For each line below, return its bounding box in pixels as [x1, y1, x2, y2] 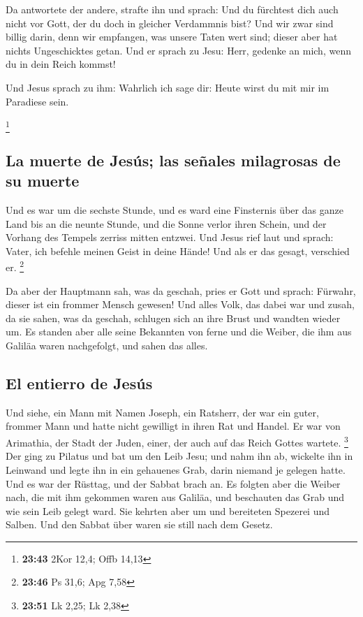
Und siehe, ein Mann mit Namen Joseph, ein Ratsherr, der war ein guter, [6, 405, 319, 419]
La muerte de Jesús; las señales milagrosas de [6, 149, 341, 170]
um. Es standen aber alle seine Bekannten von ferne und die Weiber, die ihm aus [6, 324, 352, 339]
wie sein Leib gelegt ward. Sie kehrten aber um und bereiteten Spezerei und [6, 503, 330, 518]
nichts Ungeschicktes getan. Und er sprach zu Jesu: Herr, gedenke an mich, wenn [6, 43, 351, 57]
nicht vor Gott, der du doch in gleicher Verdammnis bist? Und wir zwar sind [6, 15, 334, 30]
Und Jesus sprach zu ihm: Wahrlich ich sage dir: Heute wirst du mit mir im [6, 80, 329, 94]
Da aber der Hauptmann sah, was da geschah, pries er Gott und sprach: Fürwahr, [6, 283, 356, 298]
